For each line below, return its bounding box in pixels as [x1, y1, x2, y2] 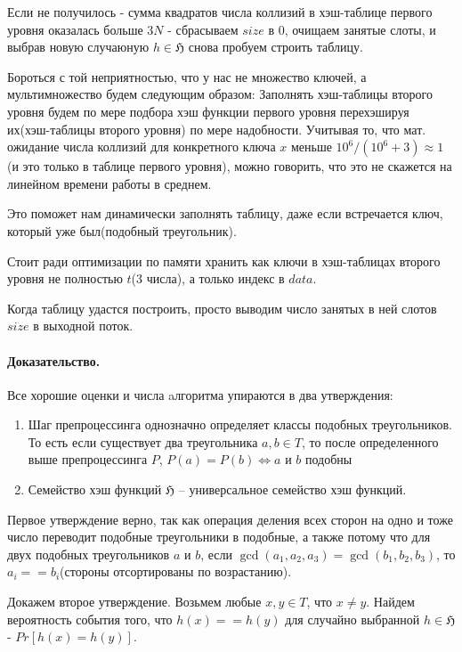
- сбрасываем [167, 20, 239, 38]
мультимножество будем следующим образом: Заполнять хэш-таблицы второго [7, 85, 433, 103]
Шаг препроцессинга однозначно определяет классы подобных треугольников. [28, 415, 452, 434]
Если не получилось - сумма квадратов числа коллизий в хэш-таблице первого [7, 3, 433, 20]
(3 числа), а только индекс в [131, 269, 285, 288]
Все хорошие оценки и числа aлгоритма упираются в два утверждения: [7, 385, 393, 403]
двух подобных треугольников [7, 544, 170, 563]
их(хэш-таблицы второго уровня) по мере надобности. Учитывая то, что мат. [7, 119, 426, 138]
